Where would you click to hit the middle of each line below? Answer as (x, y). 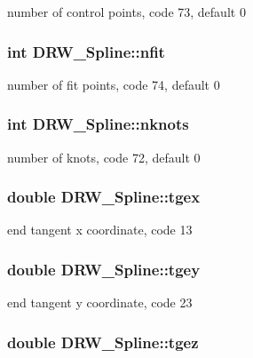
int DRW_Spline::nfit (86, 51)
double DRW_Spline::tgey (104, 269)
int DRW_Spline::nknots (98, 124)
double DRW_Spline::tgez (103, 342)
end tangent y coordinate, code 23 (100, 302)
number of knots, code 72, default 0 (104, 157)
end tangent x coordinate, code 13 (100, 230)
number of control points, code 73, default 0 (126, 12)
